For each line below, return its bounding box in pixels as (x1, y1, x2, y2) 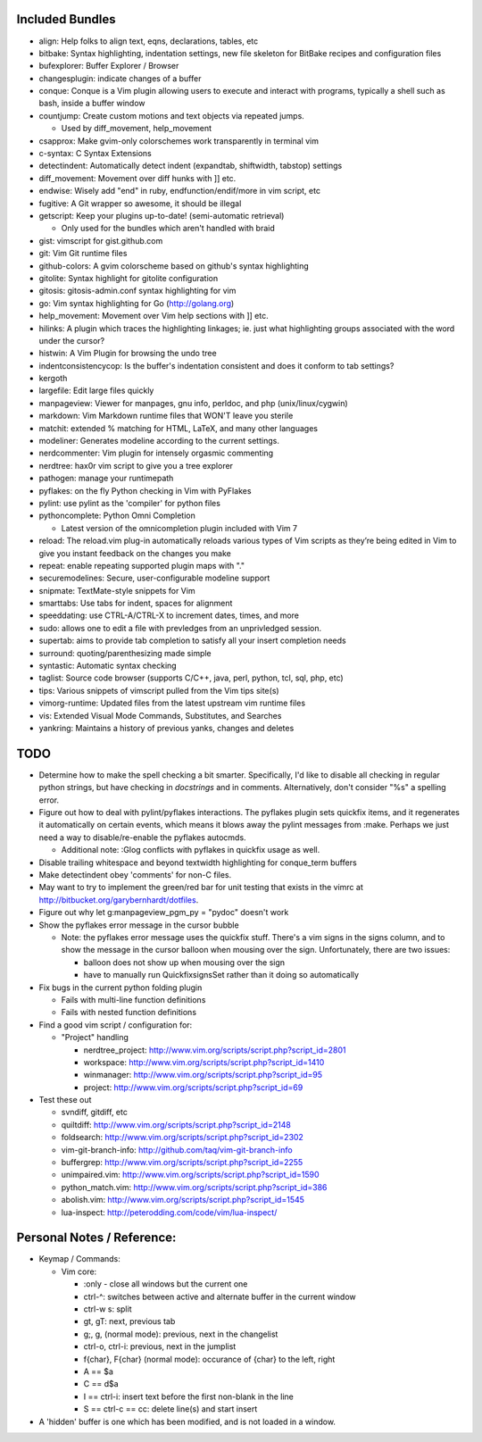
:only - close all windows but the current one (83, 1279, 248, 1289)
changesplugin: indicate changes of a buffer (38, 72, 202, 84)
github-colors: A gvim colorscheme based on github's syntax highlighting (38, 260, 310, 271)
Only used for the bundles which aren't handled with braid (61, 223, 276, 234)
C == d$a (83, 1379, 120, 1389)
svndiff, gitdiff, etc (61, 1107, 129, 1118)
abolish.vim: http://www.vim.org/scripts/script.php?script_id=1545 (61, 1195, 305, 1205)
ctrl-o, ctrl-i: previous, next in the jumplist (83, 1341, 237, 1352)
